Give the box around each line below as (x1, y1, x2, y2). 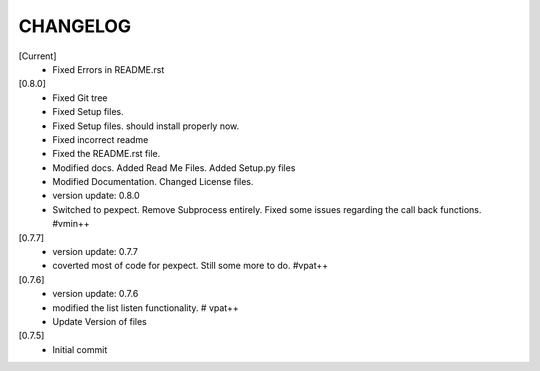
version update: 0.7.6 (52, 288, 139, 300)
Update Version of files (52, 315, 147, 327)
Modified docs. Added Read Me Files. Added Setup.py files (52, 161, 296, 174)
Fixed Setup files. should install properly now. (52, 120, 240, 132)
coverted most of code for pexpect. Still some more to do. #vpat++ (52, 260, 329, 272)
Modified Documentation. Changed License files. (52, 176, 254, 188)
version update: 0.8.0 (52, 190, 140, 202)
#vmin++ (52, 218, 90, 230)
